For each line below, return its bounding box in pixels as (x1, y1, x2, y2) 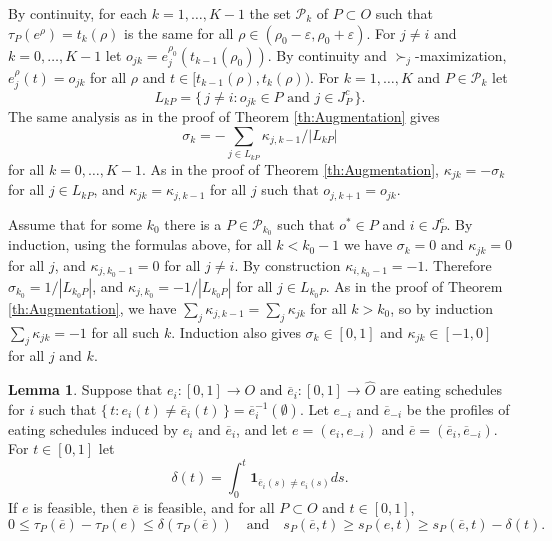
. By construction (234, 254, 341, 275)
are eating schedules (380, 379, 502, 400)
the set (249, 3, 291, 23)
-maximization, (415, 44, 507, 65)
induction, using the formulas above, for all (8, 234, 272, 255)
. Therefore (424, 254, 492, 275)
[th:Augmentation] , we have (8, 297, 177, 318)
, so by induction (390, 297, 493, 318)
